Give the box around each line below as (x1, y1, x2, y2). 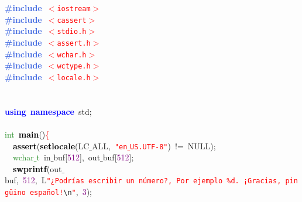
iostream (57, 5, 91, 13)
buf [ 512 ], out (53, 151, 101, 163)
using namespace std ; (5, 105, 92, 117)
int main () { (5, 128, 50, 140)
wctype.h (57, 62, 91, 71)
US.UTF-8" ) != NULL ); (130, 139, 216, 152)
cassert (57, 16, 87, 25)
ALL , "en (92, 139, 128, 152)
